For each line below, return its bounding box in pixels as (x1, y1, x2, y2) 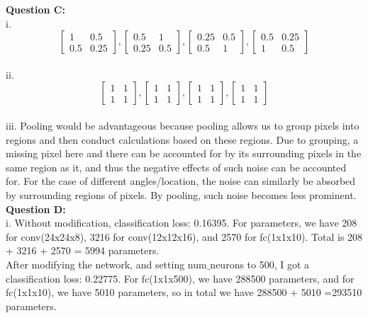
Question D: (6, 201, 66, 216)
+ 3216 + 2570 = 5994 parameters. (6, 243, 160, 258)
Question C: (6, 2, 65, 16)
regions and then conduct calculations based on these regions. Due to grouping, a (6, 132, 359, 147)
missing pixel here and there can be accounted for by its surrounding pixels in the (6, 146, 362, 161)
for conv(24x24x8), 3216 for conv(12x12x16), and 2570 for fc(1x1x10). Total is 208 (6, 229, 363, 244)
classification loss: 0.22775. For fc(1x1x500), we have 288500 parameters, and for (6, 271, 355, 285)
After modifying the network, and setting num (6, 256, 207, 271)
